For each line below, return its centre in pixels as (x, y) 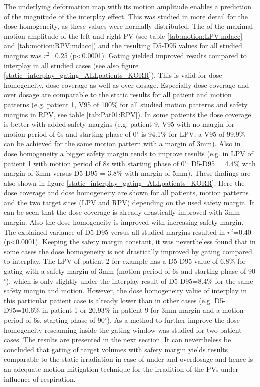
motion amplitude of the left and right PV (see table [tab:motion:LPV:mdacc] (123, 36)
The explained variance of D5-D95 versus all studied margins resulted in (115, 231)
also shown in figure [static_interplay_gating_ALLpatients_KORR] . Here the (124, 183)
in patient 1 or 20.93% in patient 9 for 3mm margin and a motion (143, 310)
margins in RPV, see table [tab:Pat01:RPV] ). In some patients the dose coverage (128, 114)
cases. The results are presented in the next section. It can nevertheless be (118, 339)
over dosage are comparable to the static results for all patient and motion (118, 95)
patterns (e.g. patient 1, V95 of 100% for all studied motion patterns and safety (126, 104)
